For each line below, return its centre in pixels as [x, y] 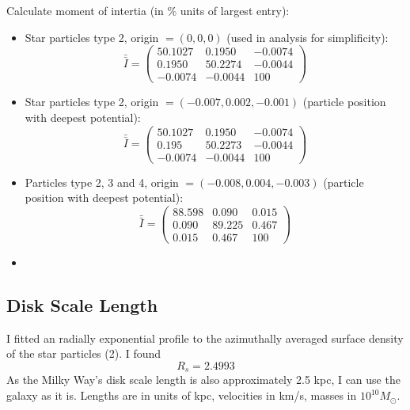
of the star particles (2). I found [84, 353]
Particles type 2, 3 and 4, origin [102, 182]
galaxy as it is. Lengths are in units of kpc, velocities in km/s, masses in [182, 395]
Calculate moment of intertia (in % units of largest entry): [148, 10]
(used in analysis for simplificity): [307, 37]
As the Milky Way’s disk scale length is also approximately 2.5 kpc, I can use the [203, 380]
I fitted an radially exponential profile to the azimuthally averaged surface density [205, 338]
